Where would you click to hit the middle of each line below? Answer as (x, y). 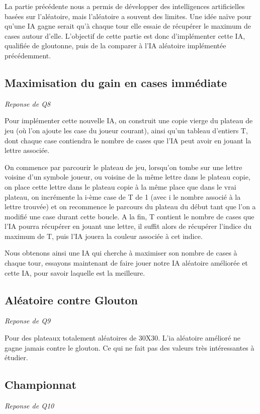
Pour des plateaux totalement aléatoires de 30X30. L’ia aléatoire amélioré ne (122, 338)
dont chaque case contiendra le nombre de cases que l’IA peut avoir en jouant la (128, 140)
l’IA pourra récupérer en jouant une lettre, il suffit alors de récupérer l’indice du (128, 226)
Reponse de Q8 (28, 103)
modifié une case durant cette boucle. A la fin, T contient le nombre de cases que (129, 216)
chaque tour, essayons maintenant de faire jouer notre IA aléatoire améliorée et (126, 263)
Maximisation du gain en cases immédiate (116, 82)
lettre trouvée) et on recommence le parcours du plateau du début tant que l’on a (130, 206)
